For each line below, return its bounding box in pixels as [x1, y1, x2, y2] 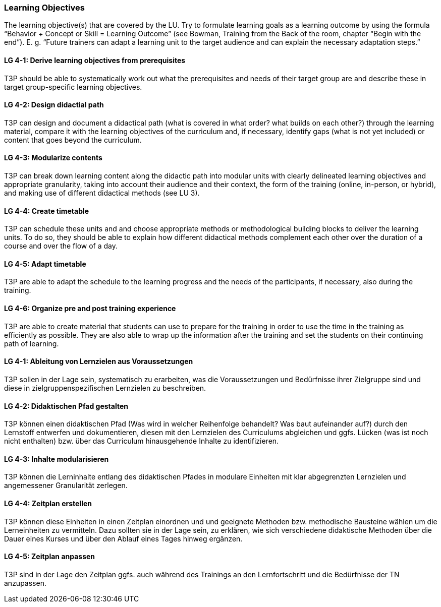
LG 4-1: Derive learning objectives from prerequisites [4, 55, 186, 65]
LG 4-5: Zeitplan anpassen [4, 552, 95, 561]
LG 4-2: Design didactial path [4, 100, 104, 109]
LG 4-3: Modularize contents [4, 153, 102, 162]
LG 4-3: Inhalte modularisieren [4, 454, 109, 463]
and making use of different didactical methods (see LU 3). [4, 189, 200, 198]
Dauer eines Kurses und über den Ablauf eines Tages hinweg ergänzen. [4, 534, 243, 543]
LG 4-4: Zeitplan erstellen [4, 499, 92, 508]
